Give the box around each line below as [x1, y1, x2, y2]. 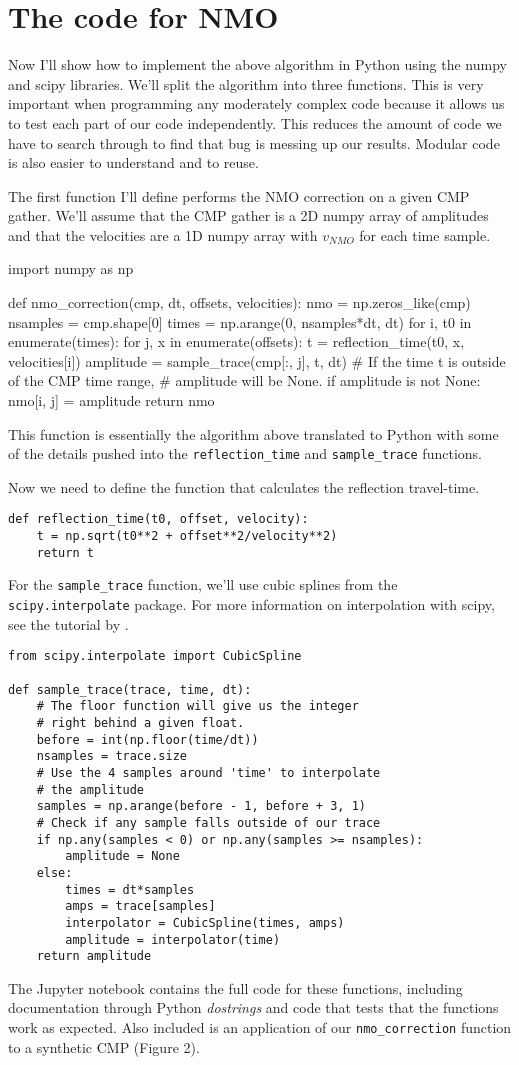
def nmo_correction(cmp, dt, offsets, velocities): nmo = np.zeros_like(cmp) [8, 292, 471, 313]
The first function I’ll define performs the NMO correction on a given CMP [8, 185, 470, 206]
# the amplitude [36, 782, 145, 797]
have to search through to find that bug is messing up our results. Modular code [8, 132, 500, 153]
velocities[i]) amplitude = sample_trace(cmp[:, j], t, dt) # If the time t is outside [8, 350, 506, 371]
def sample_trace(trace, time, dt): [8, 682, 252, 697]
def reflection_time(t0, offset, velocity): [8, 512, 309, 527]
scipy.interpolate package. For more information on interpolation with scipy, [8, 594, 495, 615]
